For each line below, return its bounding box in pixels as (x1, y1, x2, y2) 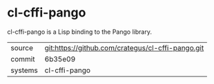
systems (10, 65, 38, 75)
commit (10, 54, 35, 63)
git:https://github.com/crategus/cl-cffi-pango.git (44, 43, 204, 52)
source (10, 43, 33, 52)
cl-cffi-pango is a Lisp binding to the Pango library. (7, 28, 152, 36)
